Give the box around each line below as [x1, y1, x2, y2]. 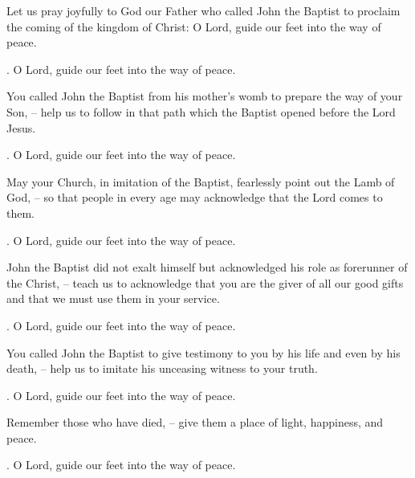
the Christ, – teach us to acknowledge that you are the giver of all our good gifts [6, 274, 404, 291]
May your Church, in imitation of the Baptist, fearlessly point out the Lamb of [6, 173, 395, 190]
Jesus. [6, 119, 36, 136]
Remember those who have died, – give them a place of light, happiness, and [6, 414, 384, 431]
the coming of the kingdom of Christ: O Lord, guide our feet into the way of [6, 18, 381, 35]
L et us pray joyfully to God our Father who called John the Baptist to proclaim [6, 2, 401, 18]
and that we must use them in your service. [6, 290, 220, 307]
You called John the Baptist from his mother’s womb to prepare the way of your [6, 88, 403, 104]
